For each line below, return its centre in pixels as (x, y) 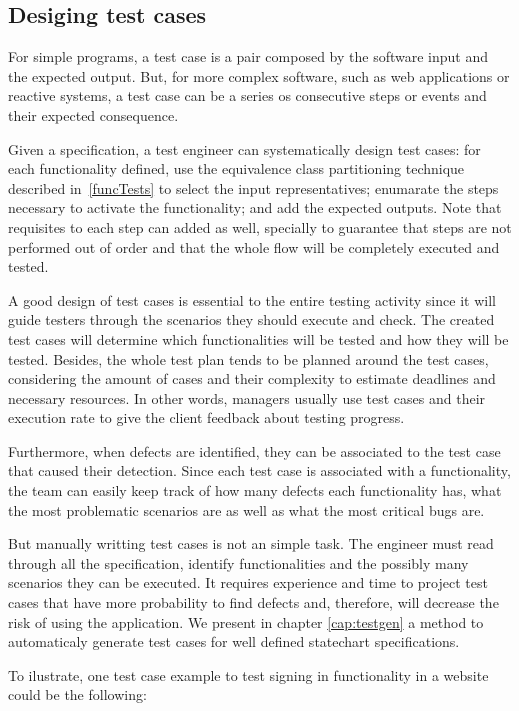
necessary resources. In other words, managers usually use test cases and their (247, 397)
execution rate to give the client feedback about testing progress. (206, 417)
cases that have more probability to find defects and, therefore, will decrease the (253, 602)
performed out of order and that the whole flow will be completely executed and (254, 246)
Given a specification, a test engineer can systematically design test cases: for (244, 148)
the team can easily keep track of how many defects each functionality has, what (255, 490)
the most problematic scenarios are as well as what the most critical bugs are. (246, 509)
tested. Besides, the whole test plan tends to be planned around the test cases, (248, 358)
